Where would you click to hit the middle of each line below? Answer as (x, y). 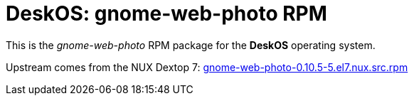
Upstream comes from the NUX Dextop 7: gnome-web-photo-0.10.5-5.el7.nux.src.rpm (207, 67)
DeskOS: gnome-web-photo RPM (166, 14)
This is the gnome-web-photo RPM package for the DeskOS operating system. (191, 45)
